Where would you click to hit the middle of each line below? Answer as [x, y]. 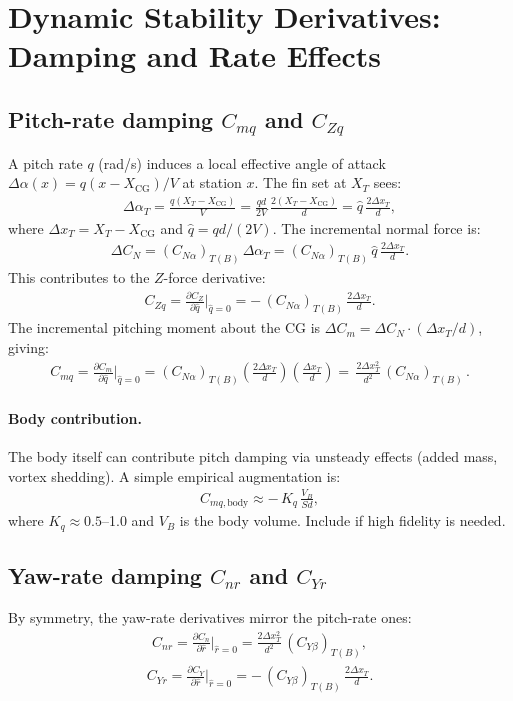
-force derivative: [214, 277]
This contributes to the [79, 277]
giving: [28, 346]
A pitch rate [45, 162]
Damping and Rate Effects [194, 55]
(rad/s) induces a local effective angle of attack [242, 162]
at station [212, 182]
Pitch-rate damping [111, 118]
